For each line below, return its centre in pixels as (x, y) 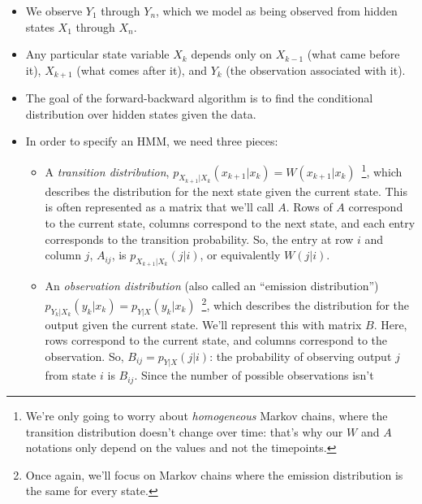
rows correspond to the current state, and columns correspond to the (216, 340)
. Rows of (309, 207)
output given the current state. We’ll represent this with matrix (203, 324)
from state (71, 375)
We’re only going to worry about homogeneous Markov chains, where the (207, 415)
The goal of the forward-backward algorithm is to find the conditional (199, 98)
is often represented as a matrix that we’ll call (159, 207)
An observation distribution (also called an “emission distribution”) (212, 286)
